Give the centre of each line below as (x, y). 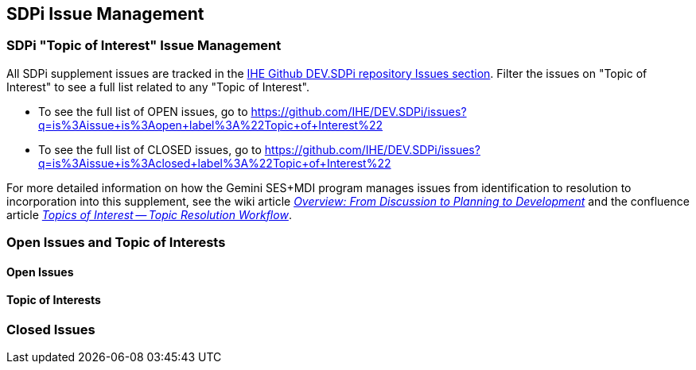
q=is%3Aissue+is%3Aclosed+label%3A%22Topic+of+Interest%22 (215, 163)
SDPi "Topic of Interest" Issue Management (144, 46)
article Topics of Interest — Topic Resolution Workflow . (149, 214)
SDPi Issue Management (105, 14)
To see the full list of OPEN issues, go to (143, 111)
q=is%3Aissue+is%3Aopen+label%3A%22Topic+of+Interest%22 (211, 125)
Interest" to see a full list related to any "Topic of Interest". (158, 87)
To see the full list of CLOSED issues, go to (150, 149)
